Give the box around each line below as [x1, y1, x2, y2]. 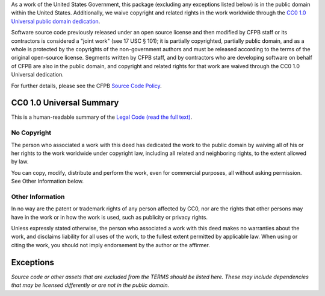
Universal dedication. [11, 71, 64, 78]
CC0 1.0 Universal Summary [11, 98, 119, 108]
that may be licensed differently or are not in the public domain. [11, 282, 170, 289]
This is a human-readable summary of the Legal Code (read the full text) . [11, 113, 193, 121]
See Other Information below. [11, 178, 84, 185]
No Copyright [11, 128, 52, 137]
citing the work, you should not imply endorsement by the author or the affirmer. [11, 241, 211, 248]
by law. [11, 158, 29, 165]
